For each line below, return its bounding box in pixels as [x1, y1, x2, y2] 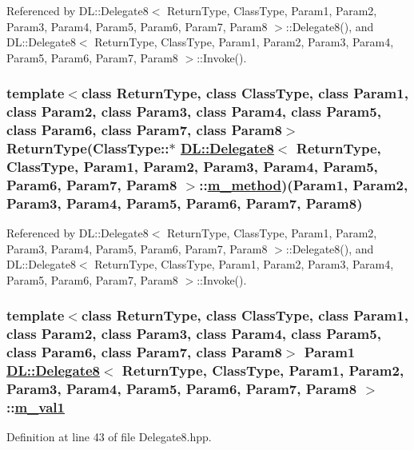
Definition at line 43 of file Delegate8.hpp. [6, 428, 212, 445]
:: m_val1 [6, 397, 65, 417]
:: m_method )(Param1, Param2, [199, 174, 408, 194]
